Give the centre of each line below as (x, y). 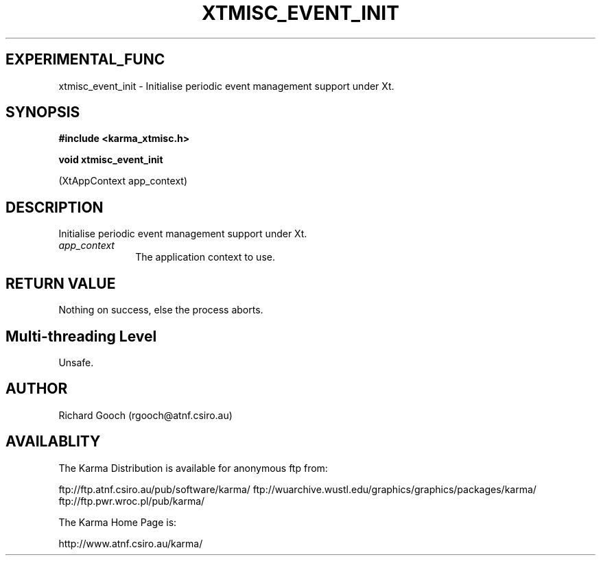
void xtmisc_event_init (111, 160)
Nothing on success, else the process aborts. (161, 310)
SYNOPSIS (43, 112)
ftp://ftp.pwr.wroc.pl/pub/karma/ (132, 501)
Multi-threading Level (81, 336)
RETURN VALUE (61, 283)
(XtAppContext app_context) (123, 181)
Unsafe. (76, 362)
